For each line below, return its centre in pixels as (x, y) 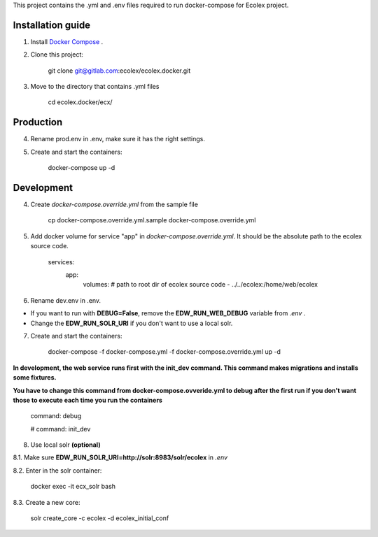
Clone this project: (57, 55)
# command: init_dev (61, 429)
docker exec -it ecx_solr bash (73, 487)
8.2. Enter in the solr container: (57, 470)
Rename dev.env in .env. (66, 300)
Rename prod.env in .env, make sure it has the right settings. (118, 139)
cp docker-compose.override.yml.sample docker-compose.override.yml (152, 220)
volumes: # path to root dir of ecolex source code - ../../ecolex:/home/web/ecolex (201, 285)
